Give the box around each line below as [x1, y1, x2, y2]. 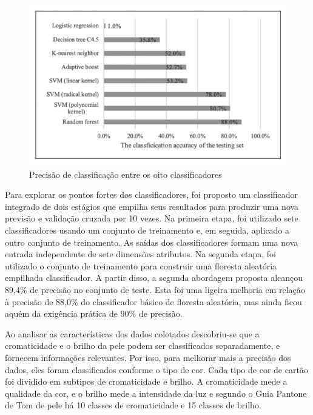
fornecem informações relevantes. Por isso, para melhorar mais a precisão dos [5, 351, 291, 363]
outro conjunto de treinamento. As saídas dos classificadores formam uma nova [5, 235, 298, 248]
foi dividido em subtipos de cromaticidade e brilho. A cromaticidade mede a [5, 375, 288, 388]
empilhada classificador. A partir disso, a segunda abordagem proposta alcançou [5, 271, 303, 284]
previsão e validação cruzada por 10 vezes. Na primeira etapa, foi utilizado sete [5, 212, 298, 224]
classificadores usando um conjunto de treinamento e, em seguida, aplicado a [5, 223, 290, 236]
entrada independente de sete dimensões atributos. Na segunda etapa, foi [5, 248, 276, 260]
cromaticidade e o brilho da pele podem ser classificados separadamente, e [5, 339, 280, 352]
